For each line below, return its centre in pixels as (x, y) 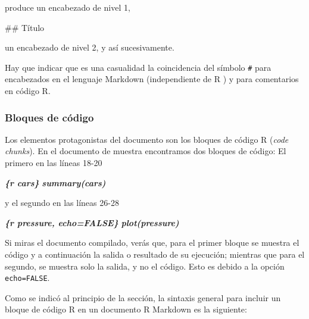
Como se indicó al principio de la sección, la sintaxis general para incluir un (143, 297)
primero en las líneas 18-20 (54, 163)
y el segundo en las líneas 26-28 (62, 203)
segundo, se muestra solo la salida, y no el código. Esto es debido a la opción (145, 266)
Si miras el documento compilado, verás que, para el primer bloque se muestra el (152, 243)
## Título (25, 27)
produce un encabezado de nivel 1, (68, 7)
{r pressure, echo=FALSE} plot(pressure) (92, 222)
